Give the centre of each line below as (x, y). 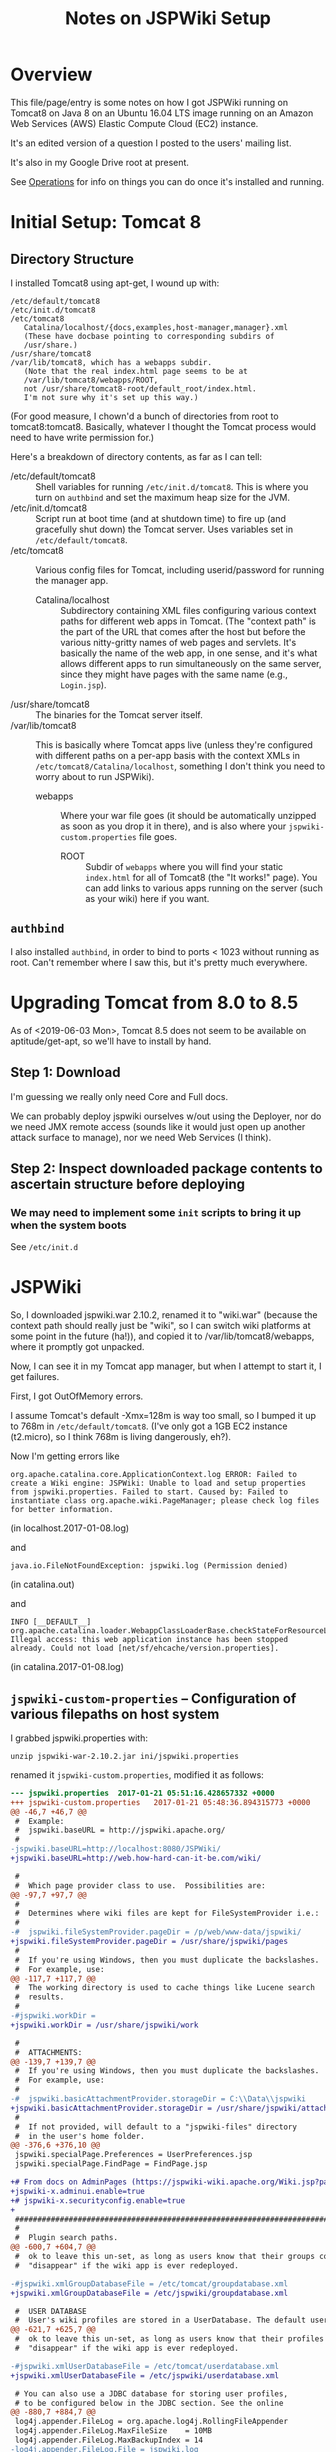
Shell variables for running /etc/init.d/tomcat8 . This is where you (172, 486)
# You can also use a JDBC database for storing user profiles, (151, 2393)
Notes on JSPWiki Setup (168, 18)
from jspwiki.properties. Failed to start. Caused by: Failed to (149, 1492)
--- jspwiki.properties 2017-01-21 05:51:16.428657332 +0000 (142, 1793)
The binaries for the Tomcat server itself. (119, 714)
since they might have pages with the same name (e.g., (174, 674)
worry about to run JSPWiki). (95, 776)
